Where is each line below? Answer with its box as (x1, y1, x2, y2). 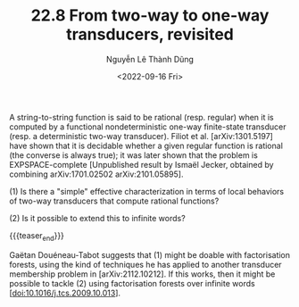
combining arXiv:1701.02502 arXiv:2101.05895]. (9, 169, 184, 179)
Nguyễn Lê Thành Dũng (105, 54, 195, 64)
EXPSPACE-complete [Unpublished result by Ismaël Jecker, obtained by (9, 159, 274, 170)
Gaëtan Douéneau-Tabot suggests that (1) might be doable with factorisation (9, 249, 291, 260)
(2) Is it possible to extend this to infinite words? (9, 212, 186, 223)
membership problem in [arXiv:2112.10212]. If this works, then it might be (9, 269, 276, 279)
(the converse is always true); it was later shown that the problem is (9, 149, 259, 161)
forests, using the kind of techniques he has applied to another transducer (9, 259, 283, 270)
